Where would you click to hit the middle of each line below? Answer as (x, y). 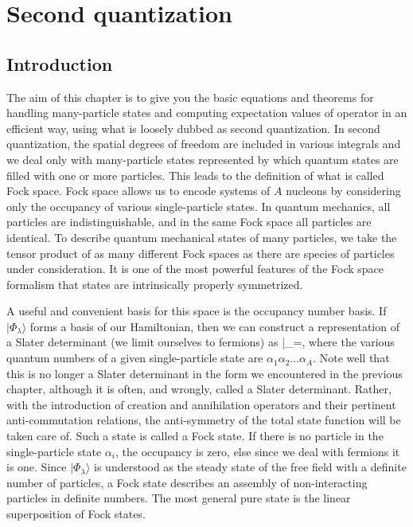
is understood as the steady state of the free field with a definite (250, 467)
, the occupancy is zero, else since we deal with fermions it (257, 451)
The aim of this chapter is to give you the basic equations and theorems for (190, 97)
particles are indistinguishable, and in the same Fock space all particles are (189, 222)
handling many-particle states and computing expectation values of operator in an (207, 113)
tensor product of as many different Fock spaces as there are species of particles (201, 253)
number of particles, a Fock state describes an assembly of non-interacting (187, 482)
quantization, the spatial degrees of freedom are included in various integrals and (204, 144)
